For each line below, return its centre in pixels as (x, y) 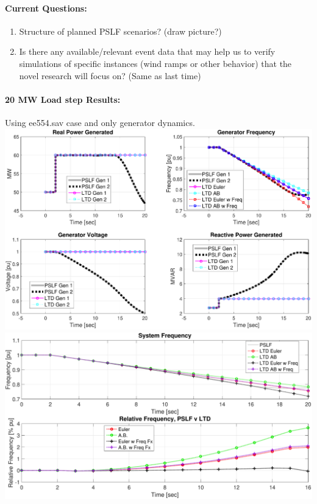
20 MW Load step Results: (63, 99)
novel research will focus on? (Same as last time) (110, 75)
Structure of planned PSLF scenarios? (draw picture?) (120, 31)
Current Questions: (46, 8)
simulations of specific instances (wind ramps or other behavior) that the (155, 63)
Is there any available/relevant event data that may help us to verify (147, 51)
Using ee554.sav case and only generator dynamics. (100, 122)
